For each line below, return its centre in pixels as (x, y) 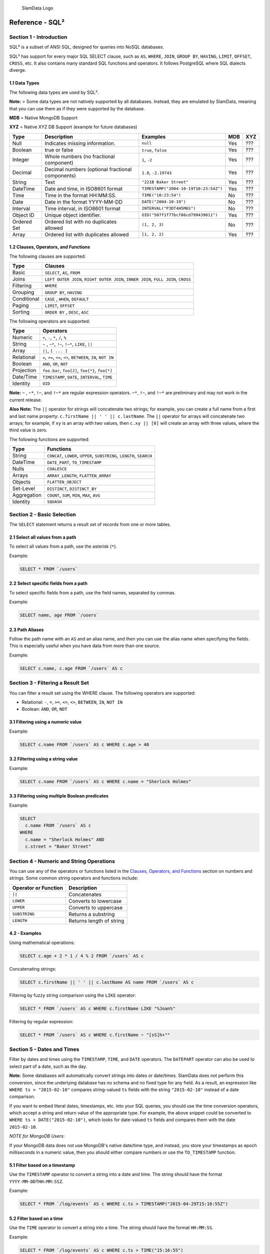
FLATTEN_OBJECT (64, 482)
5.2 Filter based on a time (36, 1218)
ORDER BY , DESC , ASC (67, 312)
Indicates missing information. (80, 143)
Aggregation (27, 495)
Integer (21, 160)
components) (60, 176)
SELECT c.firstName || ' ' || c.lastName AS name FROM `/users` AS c (107, 982)
